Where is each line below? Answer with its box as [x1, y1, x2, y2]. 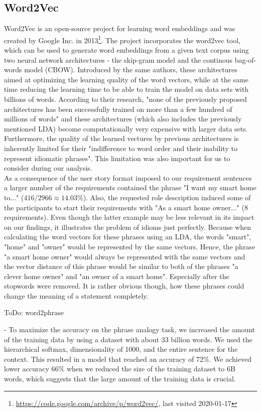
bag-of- [234, 54, 256, 65]
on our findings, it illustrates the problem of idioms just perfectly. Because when [4, 221, 251, 232]
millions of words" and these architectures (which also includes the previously [4, 113, 242, 124]
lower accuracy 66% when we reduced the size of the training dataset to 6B [4, 363, 235, 374]
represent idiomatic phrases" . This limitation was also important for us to [4, 153, 230, 163]
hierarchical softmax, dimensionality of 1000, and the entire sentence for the [4, 344, 238, 354]
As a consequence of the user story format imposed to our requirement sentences [4, 172, 252, 183]
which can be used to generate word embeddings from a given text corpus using [4, 45, 249, 55]
